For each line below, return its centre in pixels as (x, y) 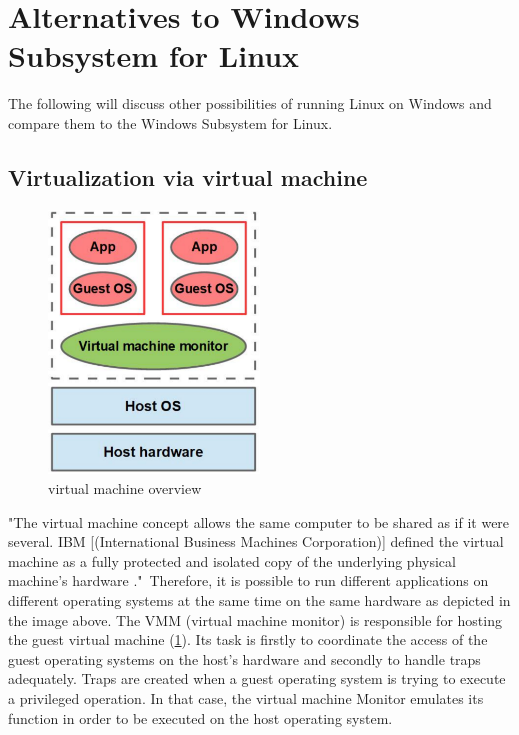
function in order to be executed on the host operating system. (200, 717)
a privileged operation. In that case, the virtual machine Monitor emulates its (246, 697)
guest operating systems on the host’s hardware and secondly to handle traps (244, 658)
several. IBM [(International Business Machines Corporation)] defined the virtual (256, 541)
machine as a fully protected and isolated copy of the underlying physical (232, 560)
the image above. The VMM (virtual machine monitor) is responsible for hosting (255, 619)
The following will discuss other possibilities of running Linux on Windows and (250, 103)
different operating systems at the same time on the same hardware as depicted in (259, 600)
